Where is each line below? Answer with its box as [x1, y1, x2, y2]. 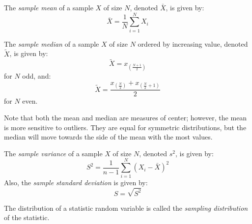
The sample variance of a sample [4, 148, 103, 158]
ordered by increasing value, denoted [138, 38, 248, 49]
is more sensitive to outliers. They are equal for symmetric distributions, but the [4, 122, 247, 132]
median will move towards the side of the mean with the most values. [4, 132, 213, 142]
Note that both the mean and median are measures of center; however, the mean [4, 112, 247, 122]
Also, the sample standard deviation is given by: [4, 177, 148, 188]
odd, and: [22, 70, 51, 81]
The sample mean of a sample [4, 2, 93, 12]
